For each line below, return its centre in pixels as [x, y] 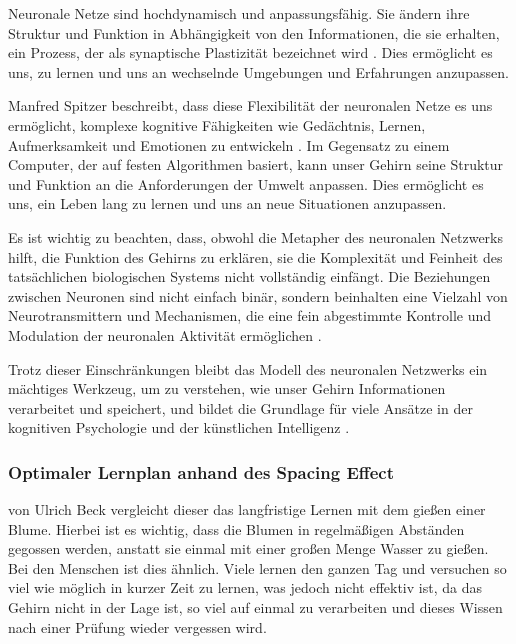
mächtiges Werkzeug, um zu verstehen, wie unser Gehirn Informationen [227, 388]
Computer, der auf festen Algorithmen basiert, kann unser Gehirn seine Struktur [256, 164]
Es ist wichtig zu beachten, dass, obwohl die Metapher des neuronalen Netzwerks [256, 236]
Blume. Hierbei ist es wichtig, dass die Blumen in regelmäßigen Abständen [236, 528]
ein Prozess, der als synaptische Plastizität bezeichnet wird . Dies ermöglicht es [250, 52]
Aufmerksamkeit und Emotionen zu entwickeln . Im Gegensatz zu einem [229, 144]
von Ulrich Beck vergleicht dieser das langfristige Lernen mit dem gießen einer [247, 509]
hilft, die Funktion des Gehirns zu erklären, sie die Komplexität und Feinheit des [255, 256]
